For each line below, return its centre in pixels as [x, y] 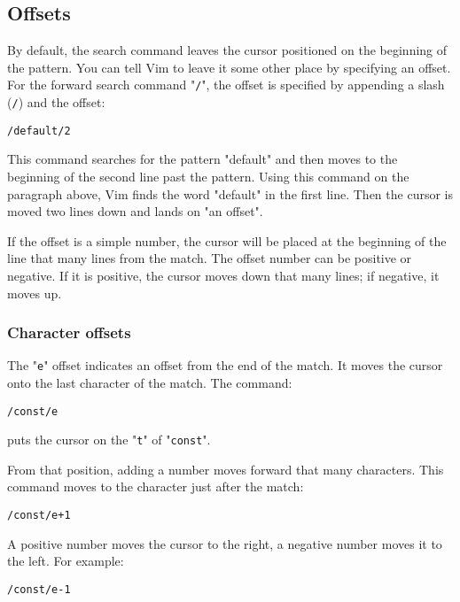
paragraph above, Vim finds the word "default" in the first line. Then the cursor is [230, 193]
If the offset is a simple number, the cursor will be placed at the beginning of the [227, 240]
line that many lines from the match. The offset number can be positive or [210, 258]
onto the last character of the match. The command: [150, 382]
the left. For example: [66, 561]
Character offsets [69, 332]
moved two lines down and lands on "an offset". [135, 211]
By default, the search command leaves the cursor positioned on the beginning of [227, 50]
